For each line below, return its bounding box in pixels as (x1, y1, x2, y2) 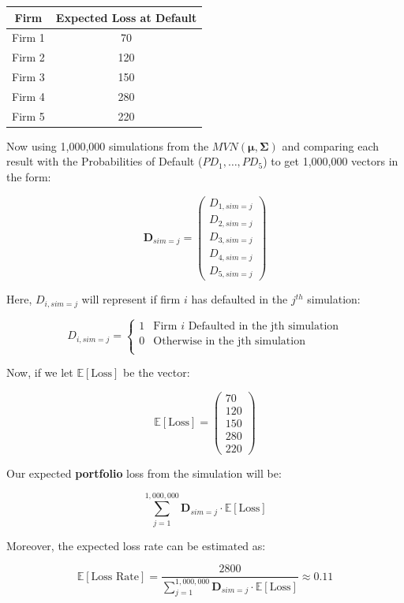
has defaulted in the (191, 291, 288, 307)
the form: (6, 169, 51, 184)
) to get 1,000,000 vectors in (263, 153, 398, 169)
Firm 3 (12, 69, 45, 85)
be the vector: (123, 364, 190, 381)
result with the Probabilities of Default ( (6, 153, 203, 169)
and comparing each (282, 137, 380, 154)
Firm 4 (12, 87, 45, 104)
